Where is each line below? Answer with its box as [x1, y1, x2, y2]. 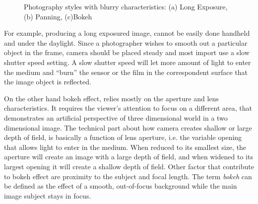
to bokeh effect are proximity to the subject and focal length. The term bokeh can [4, 171, 252, 181]
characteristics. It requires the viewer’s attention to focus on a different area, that [4, 103, 252, 113]
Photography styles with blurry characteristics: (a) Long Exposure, [24, 1, 228, 11]
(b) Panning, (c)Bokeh [24, 11, 92, 21]
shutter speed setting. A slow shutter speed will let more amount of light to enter [4, 57, 251, 67]
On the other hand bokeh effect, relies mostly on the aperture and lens [4, 93, 219, 103]
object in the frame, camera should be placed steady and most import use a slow [4, 47, 250, 58]
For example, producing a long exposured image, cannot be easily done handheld [4, 28, 250, 38]
